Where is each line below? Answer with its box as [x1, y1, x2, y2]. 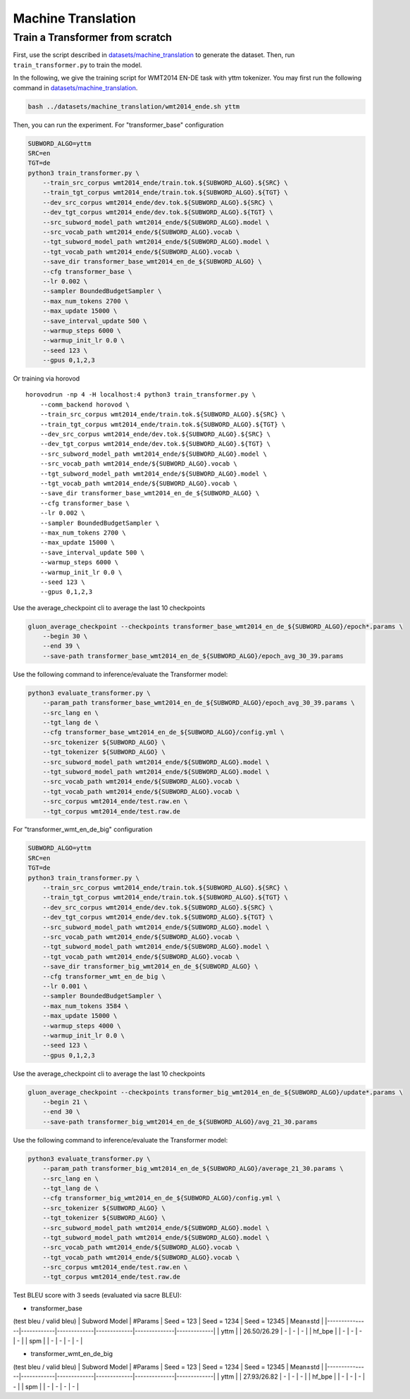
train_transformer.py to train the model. [13, 61, 142, 69]
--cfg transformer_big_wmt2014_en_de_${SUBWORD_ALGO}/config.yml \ [42, 1194, 281, 1202]
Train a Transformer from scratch [13, 31, 173, 44]
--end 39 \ [42, 642, 80, 650]
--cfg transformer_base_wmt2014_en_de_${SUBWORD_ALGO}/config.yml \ [42, 728, 285, 736]
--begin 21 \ [42, 1098, 88, 1106]
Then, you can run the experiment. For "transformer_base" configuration [13, 120, 224, 129]
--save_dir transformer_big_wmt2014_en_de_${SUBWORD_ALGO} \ [42, 962, 259, 971]
